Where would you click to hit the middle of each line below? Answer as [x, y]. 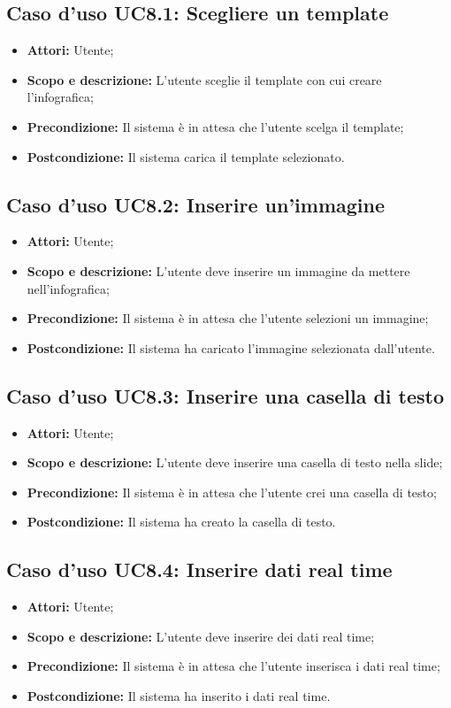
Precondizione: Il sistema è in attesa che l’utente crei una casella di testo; [232, 492]
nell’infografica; [68, 288]
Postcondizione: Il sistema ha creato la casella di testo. [181, 522]
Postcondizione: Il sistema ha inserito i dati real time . [179, 695]
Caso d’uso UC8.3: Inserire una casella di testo [225, 395]
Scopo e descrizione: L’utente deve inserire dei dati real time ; [201, 636]
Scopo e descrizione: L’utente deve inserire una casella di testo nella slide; [235, 462]
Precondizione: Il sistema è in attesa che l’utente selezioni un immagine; [228, 318]
